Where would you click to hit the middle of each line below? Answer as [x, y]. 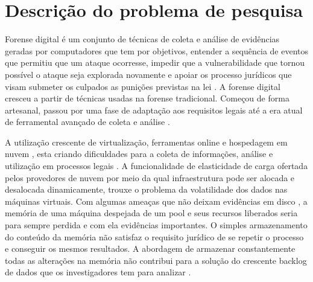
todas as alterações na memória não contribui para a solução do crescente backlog [156, 260]
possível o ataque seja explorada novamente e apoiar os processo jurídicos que [148, 74]
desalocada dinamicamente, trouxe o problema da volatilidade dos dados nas [146, 189]
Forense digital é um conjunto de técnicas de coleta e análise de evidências [142, 39]
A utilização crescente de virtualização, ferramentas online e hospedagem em [146, 142]
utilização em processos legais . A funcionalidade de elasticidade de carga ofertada [156, 166]
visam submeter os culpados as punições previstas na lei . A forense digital [143, 86]
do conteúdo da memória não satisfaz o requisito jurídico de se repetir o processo [154, 236]
